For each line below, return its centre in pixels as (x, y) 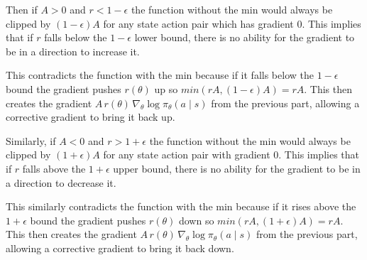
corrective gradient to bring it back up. (91, 117)
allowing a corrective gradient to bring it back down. (120, 248)
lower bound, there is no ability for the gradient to (245, 37)
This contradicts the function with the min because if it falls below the (160, 75)
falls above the (54, 168)
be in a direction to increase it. (73, 51)
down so (196, 220)
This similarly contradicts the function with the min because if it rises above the (181, 206)
